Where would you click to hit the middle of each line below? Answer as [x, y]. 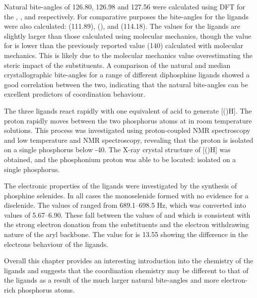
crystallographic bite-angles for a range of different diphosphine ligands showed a [127, 75]
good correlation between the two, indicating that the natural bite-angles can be [126, 84]
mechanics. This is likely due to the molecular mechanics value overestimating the [128, 55]
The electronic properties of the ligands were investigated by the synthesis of [121, 186]
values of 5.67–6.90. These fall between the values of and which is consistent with [127, 214]
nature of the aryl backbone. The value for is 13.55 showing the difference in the [126, 234]
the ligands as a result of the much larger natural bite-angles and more [112, 280]
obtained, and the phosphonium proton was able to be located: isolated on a [120, 159]
